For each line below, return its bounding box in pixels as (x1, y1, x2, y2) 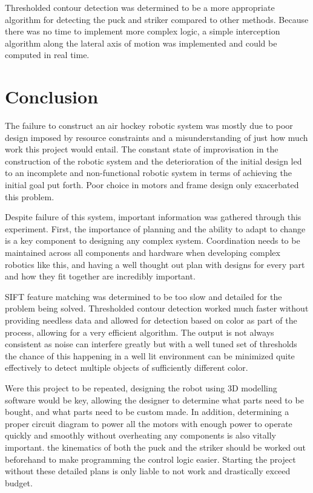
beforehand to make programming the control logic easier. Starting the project (5, 452, 296, 465)
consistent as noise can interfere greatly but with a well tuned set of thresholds (5, 338, 297, 350)
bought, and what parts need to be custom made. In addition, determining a (5, 405, 289, 418)
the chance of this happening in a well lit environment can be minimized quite (5, 349, 295, 362)
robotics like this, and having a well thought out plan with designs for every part (5, 258, 305, 270)
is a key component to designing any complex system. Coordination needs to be (5, 234, 300, 247)
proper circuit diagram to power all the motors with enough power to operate (5, 417, 292, 429)
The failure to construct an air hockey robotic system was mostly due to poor (5, 119, 293, 132)
